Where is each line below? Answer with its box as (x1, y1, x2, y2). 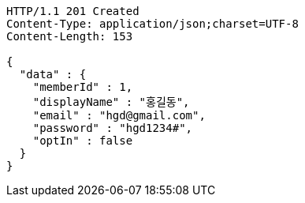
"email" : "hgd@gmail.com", (32, 109, 206, 122)
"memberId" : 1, (32, 81, 133, 93)
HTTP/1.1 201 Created (6, 5, 139, 17)
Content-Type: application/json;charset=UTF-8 (6, 17, 299, 30)
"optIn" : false (32, 134, 133, 147)
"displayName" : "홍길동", (32, 96, 190, 108)
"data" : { (19, 68, 87, 81)
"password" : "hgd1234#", (32, 122, 193, 134)
